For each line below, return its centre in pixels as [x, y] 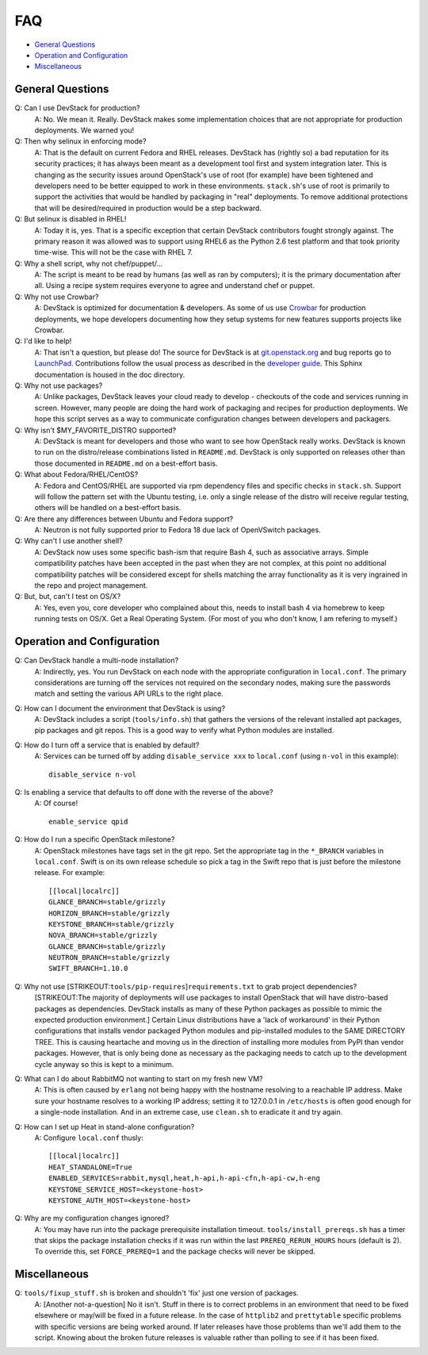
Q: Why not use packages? [59, 386]
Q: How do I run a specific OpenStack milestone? [95, 839]
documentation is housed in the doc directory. [110, 374]
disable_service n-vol [93, 774]
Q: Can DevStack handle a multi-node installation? [97, 660]
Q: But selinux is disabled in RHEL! [71, 219]
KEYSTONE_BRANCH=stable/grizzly [111, 924]
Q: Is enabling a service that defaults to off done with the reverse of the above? [144, 793]
